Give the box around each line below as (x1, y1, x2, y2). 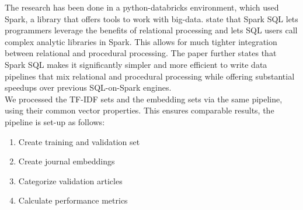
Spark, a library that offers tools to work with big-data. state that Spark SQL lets (5, 12, 298, 25)
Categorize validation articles (18, 174, 123, 187)
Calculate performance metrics (18, 194, 128, 206)
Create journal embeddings (18, 155, 115, 167)
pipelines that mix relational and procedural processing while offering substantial (5, 70, 295, 82)
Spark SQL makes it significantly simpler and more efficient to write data (5, 58, 267, 70)
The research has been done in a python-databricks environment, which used (5, 1, 279, 13)
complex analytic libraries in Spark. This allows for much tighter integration (5, 35, 277, 47)
